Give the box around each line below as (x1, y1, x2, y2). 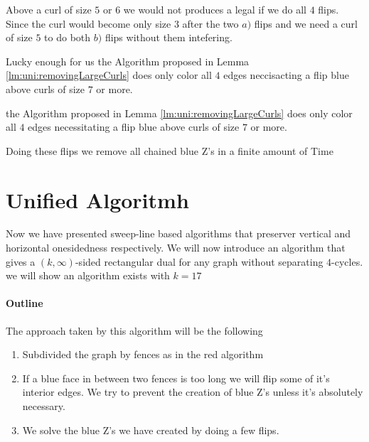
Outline (6, 296, 43, 311)
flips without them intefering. (105, 30, 232, 45)
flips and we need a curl (254, 16, 358, 31)
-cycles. (331, 254, 363, 269)
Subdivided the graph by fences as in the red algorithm (22, 347, 264, 362)
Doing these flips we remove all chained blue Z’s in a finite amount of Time (6, 143, 333, 158)
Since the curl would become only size (6, 16, 171, 31)
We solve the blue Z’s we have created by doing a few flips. (22, 422, 279, 437)
